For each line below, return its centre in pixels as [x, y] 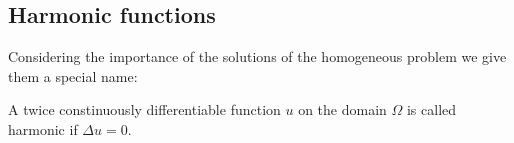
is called [431, 109]
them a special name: [73, 75]
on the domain [342, 109]
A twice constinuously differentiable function [144, 109]
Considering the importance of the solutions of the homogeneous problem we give [257, 56]
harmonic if [43, 128]
